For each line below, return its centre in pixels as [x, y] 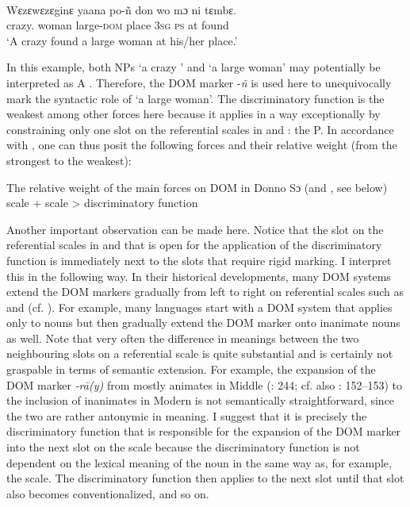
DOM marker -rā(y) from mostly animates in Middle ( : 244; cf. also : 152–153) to [204, 384]
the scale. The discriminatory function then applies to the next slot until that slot [205, 478]
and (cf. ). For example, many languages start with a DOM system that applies [199, 307]
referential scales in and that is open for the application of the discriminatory [194, 245]
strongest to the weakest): [69, 160]
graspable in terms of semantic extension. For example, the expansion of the [191, 369]
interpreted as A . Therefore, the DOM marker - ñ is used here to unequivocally [199, 82]
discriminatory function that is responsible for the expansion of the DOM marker [204, 431]
